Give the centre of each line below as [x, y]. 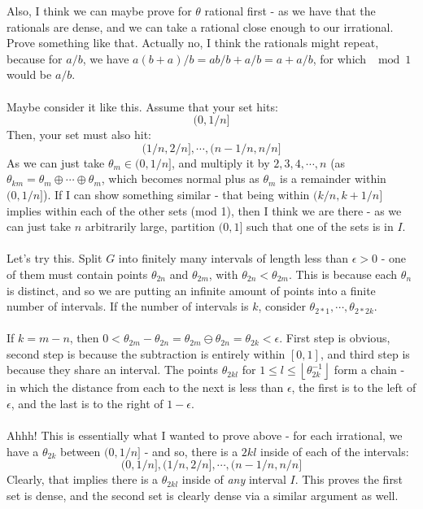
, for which [340, 58]
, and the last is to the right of [87, 404]
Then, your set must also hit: [79, 135]
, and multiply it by [221, 162]
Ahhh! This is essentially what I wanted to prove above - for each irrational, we [205, 435]
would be [29, 74]
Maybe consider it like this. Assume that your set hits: [142, 106]
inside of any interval [234, 479]
